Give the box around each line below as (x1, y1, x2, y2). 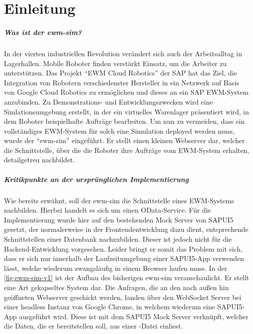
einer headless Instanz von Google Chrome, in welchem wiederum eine (4, 301, 215, 312)
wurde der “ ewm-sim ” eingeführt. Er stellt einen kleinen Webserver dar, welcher (4, 135, 245, 146)
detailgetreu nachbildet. (4, 154, 75, 165)
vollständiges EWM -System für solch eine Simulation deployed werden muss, (4, 125, 235, 136)
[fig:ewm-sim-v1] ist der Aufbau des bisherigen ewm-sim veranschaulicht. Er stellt (4, 272, 250, 283)
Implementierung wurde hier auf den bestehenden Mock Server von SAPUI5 (4, 214, 233, 224)
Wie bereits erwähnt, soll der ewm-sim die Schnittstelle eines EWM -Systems (4, 195, 234, 205)
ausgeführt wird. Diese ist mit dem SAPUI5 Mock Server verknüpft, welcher (19, 311, 249, 321)
